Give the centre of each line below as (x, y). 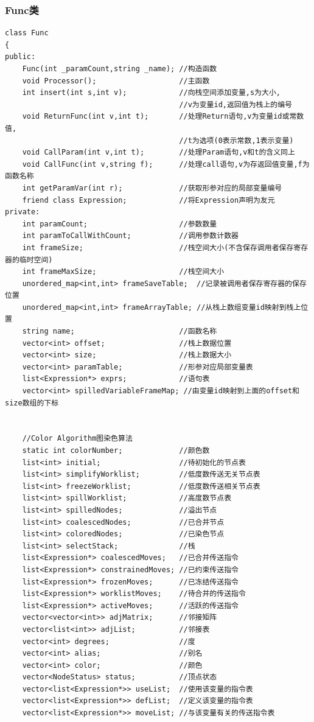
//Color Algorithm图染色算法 (77, 439)
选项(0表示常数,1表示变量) (246, 140)
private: (23, 212)
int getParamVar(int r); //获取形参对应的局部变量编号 (152, 188)
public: (20, 57)
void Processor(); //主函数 (116, 81)
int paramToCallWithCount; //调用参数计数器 (130, 236)
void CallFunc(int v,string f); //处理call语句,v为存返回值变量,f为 (166, 164)
